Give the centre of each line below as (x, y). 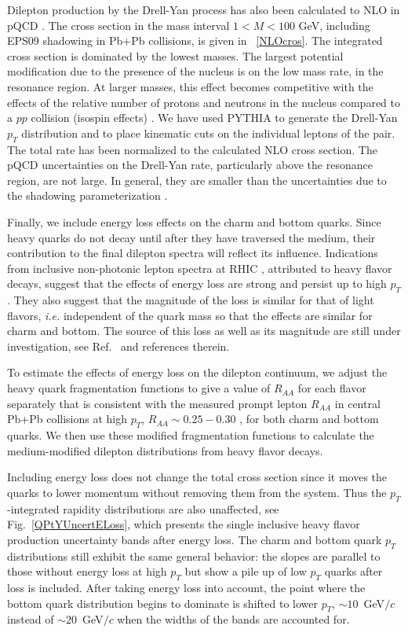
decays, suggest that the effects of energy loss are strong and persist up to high (197, 283)
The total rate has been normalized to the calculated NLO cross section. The (192, 149)
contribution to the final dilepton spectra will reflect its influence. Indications (193, 253)
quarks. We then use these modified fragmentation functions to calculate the (191, 435)
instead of (31, 619)
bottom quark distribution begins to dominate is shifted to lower (162, 603)
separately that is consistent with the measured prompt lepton (157, 403)
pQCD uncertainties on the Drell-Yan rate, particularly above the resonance (190, 165)
